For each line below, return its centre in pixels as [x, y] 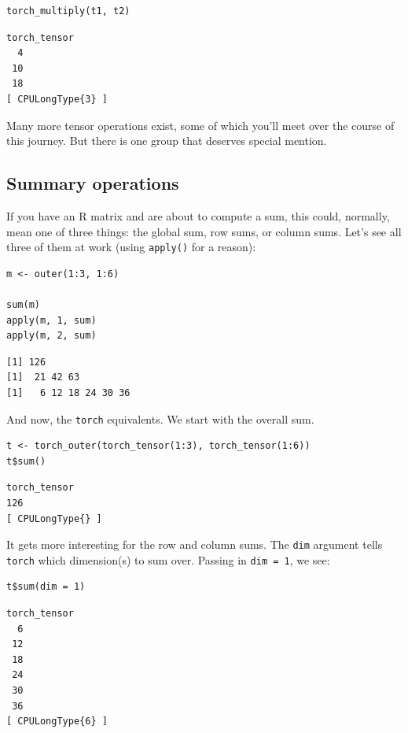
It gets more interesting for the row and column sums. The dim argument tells [195, 544]
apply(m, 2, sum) [51, 336]
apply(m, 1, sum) [51, 320]
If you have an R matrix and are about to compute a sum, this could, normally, [198, 215]
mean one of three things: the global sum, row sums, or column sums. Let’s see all [204, 231]
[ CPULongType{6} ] [57, 722]
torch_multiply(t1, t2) [68, 11]
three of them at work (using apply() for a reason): [131, 247]
